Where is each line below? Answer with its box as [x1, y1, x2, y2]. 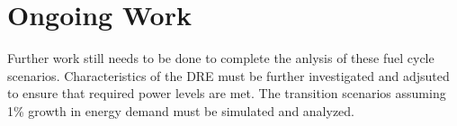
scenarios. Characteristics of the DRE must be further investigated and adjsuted [7, 66, 450, 85]
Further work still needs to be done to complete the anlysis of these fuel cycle [7, 49, 435, 67]
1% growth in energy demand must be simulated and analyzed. [7, 101, 355, 120]
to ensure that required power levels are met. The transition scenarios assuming [7, 84, 446, 103]
